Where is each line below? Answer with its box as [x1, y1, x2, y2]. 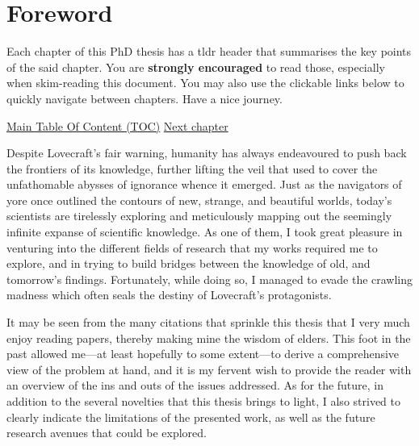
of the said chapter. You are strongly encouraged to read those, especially [6, 58, 385, 75]
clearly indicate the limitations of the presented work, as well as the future [6, 408, 375, 425]
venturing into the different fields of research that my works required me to [6, 239, 378, 256]
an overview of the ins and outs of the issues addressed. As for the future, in [6, 377, 384, 394]
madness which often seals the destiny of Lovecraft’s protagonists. [6, 286, 332, 303]
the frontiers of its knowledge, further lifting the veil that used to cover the [6, 160, 378, 177]
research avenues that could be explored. [6, 424, 207, 441]
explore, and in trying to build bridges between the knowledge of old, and [6, 255, 371, 272]
